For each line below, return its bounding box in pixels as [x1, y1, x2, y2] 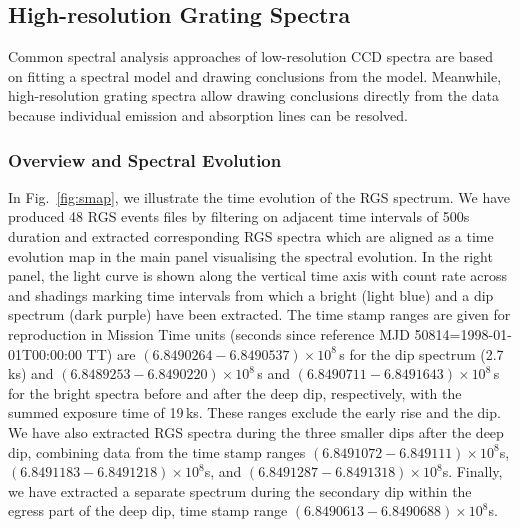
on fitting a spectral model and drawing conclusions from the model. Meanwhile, [8, 65, 502, 86]
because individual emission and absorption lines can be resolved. [8, 104, 408, 125]
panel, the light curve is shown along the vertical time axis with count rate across [8, 265, 508, 286]
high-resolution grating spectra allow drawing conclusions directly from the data [8, 85, 499, 106]
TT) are [86, 343, 136, 364]
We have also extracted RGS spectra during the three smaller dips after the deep [8, 421, 504, 442]
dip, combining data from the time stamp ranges [8, 441, 306, 462]
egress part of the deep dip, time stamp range [8, 500, 288, 521]
